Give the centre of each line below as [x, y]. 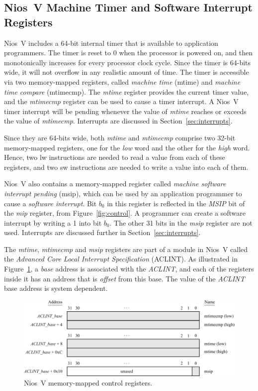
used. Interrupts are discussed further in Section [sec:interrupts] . [102, 232]
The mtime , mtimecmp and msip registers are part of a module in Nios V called [126, 249]
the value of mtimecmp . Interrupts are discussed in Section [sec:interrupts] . [118, 121]
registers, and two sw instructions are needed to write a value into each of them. [126, 167]
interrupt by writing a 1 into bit [53, 222]
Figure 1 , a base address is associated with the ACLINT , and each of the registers [129, 269]
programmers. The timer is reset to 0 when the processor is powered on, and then [129, 53]
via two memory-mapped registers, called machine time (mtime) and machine [122, 81]
